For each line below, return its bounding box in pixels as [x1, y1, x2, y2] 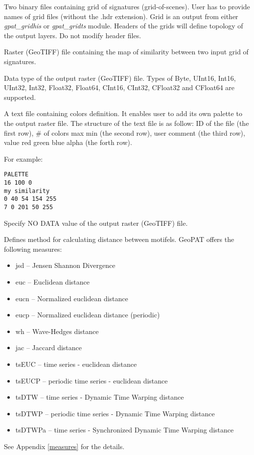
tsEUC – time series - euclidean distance [15, 359, 137, 369]
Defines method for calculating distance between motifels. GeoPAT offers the [4, 234, 234, 244]
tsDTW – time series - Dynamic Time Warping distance [15, 392, 184, 402]
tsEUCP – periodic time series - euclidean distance [15, 375, 168, 385]
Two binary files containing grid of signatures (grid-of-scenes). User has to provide [4, 1, 250, 11]
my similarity [4, 187, 50, 194]
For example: [4, 153, 43, 164]
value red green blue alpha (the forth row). [4, 137, 132, 147]
